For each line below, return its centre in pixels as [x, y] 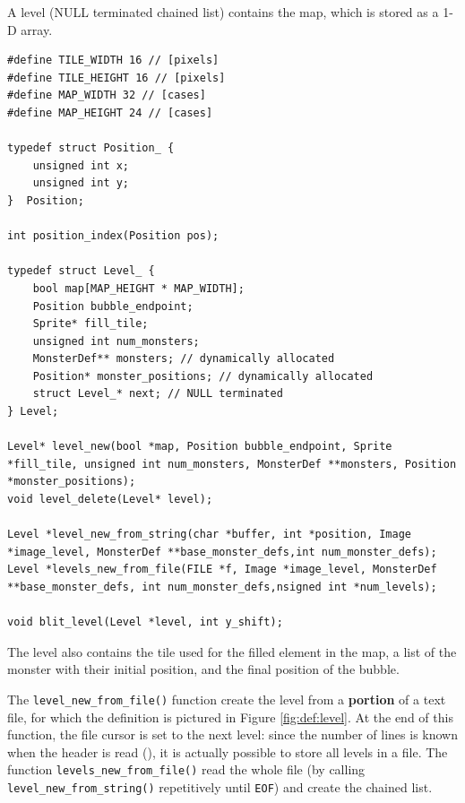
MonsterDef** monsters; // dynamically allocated [184, 359]
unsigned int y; [81, 183]
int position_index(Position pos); [113, 236]
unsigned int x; [81, 165]
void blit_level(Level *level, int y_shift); [145, 622]
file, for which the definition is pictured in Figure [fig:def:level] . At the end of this [230, 717]
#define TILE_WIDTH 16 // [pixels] [113, 60]
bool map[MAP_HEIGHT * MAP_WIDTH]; [138, 288]
